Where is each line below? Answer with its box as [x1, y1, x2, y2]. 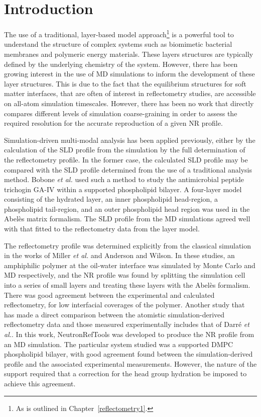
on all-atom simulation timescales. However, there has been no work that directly [4, 98, 254, 108]
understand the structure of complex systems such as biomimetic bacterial [4, 39, 232, 49]
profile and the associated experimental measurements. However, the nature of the [4, 358, 257, 369]
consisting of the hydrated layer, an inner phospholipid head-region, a [4, 194, 218, 204]
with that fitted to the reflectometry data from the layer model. [4, 223, 200, 234]
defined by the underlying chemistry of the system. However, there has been [4, 58, 238, 69]
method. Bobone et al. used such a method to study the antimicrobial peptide [4, 174, 244, 185]
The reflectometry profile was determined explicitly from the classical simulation [4, 240, 251, 251]
